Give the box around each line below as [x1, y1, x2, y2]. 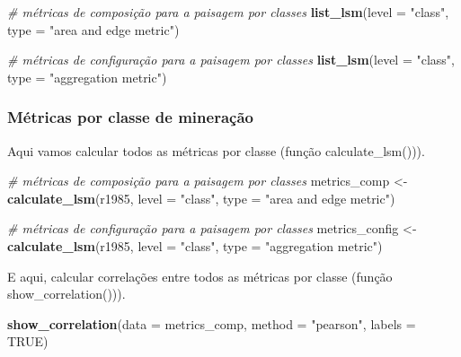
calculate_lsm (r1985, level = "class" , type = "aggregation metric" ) [7, 236, 383, 255]
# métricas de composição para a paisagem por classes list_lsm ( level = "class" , [7, 3, 449, 21]
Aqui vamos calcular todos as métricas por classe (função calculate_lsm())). [7, 141, 425, 160]
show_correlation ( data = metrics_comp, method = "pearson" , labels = [7, 314, 416, 333]
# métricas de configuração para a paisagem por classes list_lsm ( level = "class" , [7, 50, 456, 69]
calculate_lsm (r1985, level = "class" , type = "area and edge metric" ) [7, 188, 395, 207]
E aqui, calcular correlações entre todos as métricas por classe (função [7, 266, 393, 285]
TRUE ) [7, 332, 49, 351]
